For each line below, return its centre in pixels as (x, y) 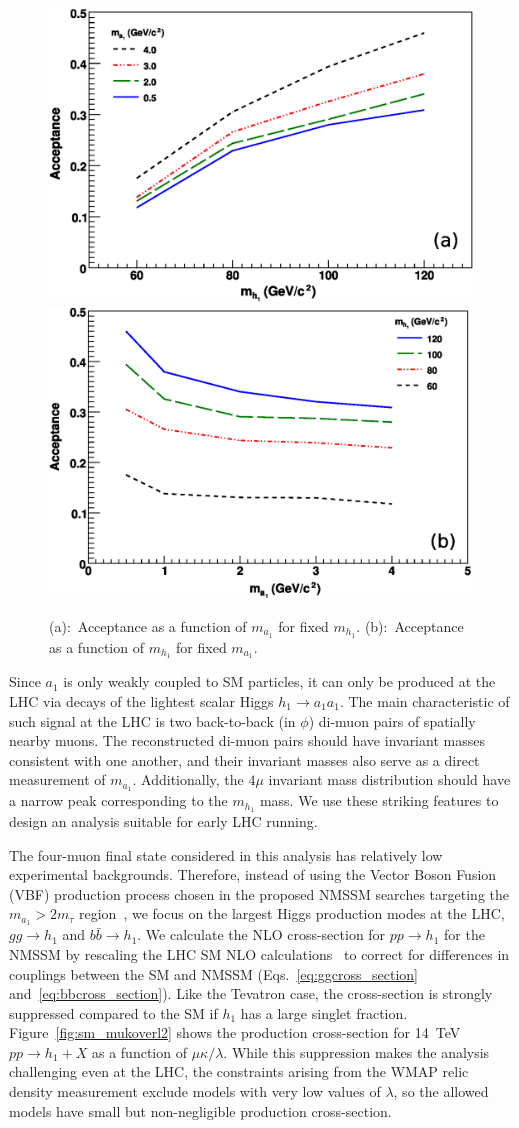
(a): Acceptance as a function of (148, 625)
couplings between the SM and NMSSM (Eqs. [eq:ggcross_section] (213, 973)
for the (464, 934)
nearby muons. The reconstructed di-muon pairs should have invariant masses (247, 740)
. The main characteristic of (424, 700)
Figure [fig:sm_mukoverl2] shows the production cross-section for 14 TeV (235, 1032)
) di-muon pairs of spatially (392, 720)
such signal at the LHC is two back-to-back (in (152, 720)
